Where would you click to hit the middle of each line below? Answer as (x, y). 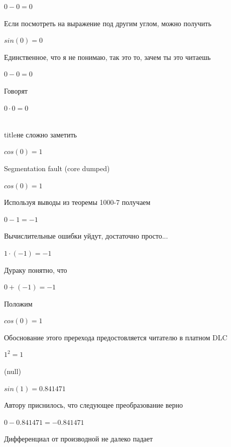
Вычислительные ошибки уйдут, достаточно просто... (86, 236)
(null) (13, 371)
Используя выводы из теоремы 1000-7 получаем (77, 202)
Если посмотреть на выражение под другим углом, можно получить (108, 23)
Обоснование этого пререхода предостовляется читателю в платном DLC (116, 337)
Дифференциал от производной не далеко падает (79, 439)
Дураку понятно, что (36, 270)
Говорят (16, 90)
